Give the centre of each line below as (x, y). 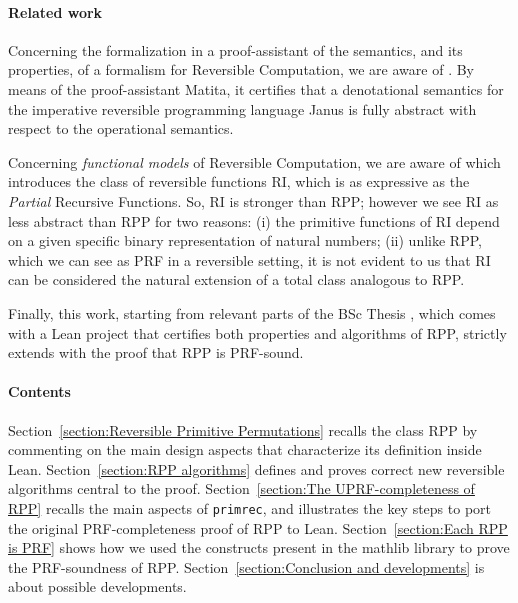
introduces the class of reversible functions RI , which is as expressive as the (239, 181)
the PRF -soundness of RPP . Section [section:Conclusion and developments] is (246, 566)
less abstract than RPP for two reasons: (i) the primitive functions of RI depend (254, 220)
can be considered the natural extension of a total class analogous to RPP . (236, 279)
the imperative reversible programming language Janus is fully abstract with (242, 108)
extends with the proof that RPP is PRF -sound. (156, 352)
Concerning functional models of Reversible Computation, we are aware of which (254, 161)
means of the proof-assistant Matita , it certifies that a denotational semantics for (256, 88)
